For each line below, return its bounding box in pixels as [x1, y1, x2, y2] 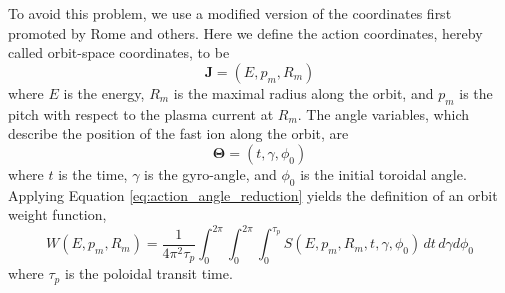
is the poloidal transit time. [64, 263, 233, 284]
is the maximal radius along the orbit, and [173, 82, 434, 103]
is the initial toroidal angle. [300, 163, 467, 184]
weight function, [8, 204, 107, 225]
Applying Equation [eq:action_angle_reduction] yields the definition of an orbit [8, 184, 498, 205]
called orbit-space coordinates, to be [8, 42, 230, 63]
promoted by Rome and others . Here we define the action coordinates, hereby [8, 22, 483, 43]
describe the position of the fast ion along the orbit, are [8, 123, 349, 144]
